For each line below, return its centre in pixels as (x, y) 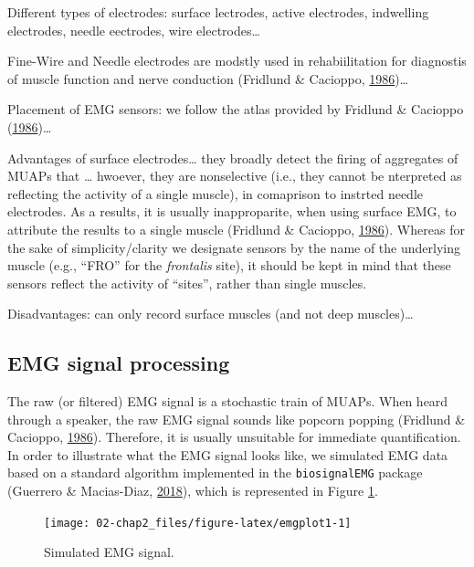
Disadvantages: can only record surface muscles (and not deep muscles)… (211, 314)
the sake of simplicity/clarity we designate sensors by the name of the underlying (234, 247)
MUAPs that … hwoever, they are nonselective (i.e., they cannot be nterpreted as (235, 176)
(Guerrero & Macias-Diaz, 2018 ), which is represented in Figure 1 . (193, 491)
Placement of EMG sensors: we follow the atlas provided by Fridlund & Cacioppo (236, 109)
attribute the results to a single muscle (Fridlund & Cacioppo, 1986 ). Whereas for (236, 229)
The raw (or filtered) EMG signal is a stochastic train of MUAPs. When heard (228, 401)
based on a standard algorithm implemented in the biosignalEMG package (215, 472)
